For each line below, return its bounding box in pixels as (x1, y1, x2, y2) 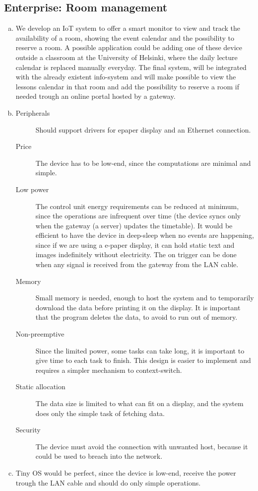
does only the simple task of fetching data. (35, 408, 165, 418)
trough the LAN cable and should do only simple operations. (15, 477, 201, 488)
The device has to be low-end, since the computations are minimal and (35, 157, 251, 168)
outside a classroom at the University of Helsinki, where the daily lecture (15, 52, 238, 62)
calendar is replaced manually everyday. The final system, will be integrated (15, 62, 247, 72)
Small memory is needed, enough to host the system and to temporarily (35, 292, 254, 303)
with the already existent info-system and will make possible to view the (15, 71, 236, 82)
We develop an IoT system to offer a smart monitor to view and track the (15, 23, 241, 33)
